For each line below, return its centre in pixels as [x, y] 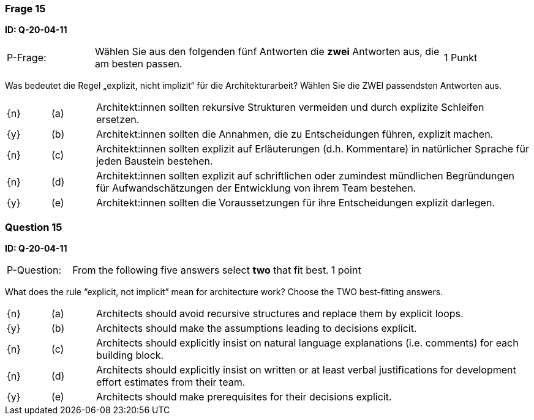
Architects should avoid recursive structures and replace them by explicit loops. [280, 314]
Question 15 [34, 227]
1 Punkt [461, 58]
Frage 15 [25, 9]
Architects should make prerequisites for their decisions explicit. [244, 397]
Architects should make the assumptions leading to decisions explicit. [256, 328]
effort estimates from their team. [171, 382]
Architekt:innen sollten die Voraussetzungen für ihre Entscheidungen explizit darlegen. [295, 203]
